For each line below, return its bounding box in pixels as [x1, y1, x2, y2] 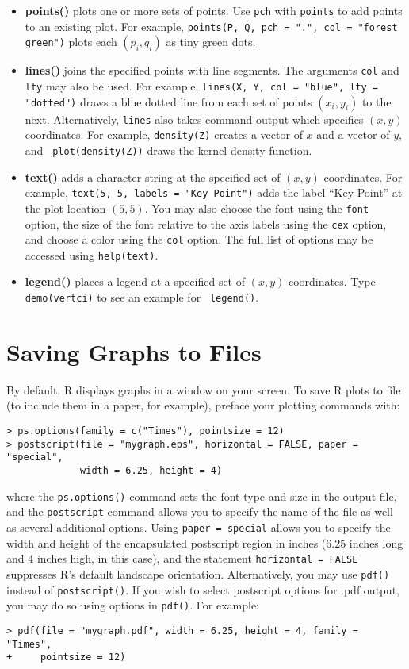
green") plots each [25, 33, 117, 50]
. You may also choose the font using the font [144, 199, 369, 216]
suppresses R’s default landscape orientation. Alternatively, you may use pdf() [6, 565, 390, 582]
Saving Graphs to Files [6, 335, 262, 367]
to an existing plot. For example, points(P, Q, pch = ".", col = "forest [25, 17, 398, 34]
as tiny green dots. [166, 33, 256, 50]
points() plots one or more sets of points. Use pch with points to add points [25, 2, 403, 18]
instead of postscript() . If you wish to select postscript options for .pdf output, [6, 581, 399, 598]
